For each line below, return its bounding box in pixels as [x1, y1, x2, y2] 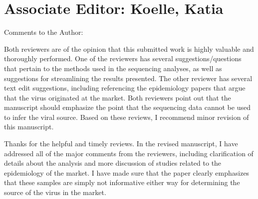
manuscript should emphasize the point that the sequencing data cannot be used [4, 102, 251, 112]
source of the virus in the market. [4, 187, 106, 198]
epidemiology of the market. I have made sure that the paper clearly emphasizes [4, 167, 250, 178]
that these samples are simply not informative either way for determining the [4, 177, 240, 188]
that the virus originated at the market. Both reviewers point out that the [4, 92, 231, 102]
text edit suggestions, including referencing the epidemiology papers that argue [4, 83, 246, 93]
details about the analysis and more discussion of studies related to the [4, 158, 222, 168]
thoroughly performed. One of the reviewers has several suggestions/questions [4, 53, 242, 64]
